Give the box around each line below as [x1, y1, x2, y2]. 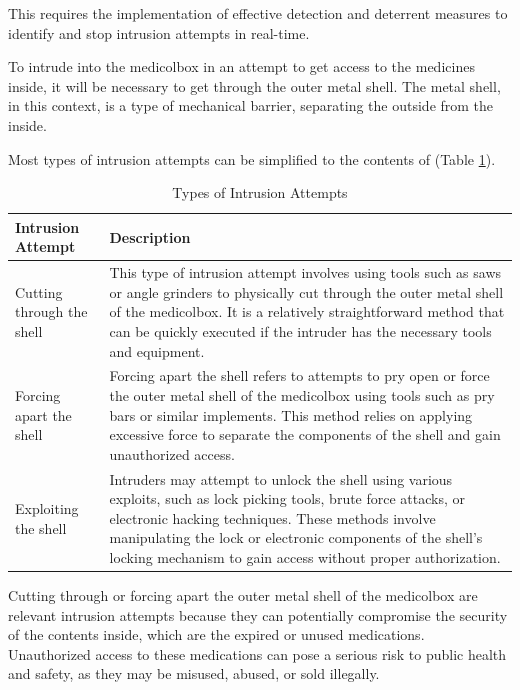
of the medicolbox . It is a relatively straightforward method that [109, 301, 505, 322]
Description [109, 226, 191, 247]
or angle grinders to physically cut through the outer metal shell [109, 281, 504, 302]
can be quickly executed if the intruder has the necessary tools [109, 320, 492, 341]
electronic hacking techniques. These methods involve [109, 507, 436, 528]
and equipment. [109, 340, 205, 361]
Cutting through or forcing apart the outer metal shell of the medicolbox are [8, 585, 478, 606]
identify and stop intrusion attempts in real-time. [8, 22, 310, 43]
